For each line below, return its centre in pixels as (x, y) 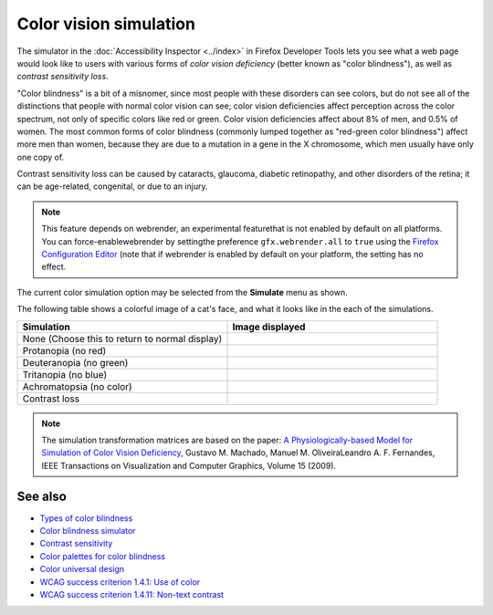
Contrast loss (51, 399)
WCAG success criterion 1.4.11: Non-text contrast (131, 594)
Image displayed (269, 327)
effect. (54, 267)
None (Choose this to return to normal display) (122, 339)
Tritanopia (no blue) (65, 374)
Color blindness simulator (88, 531)
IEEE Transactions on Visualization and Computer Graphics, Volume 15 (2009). (189, 465)
